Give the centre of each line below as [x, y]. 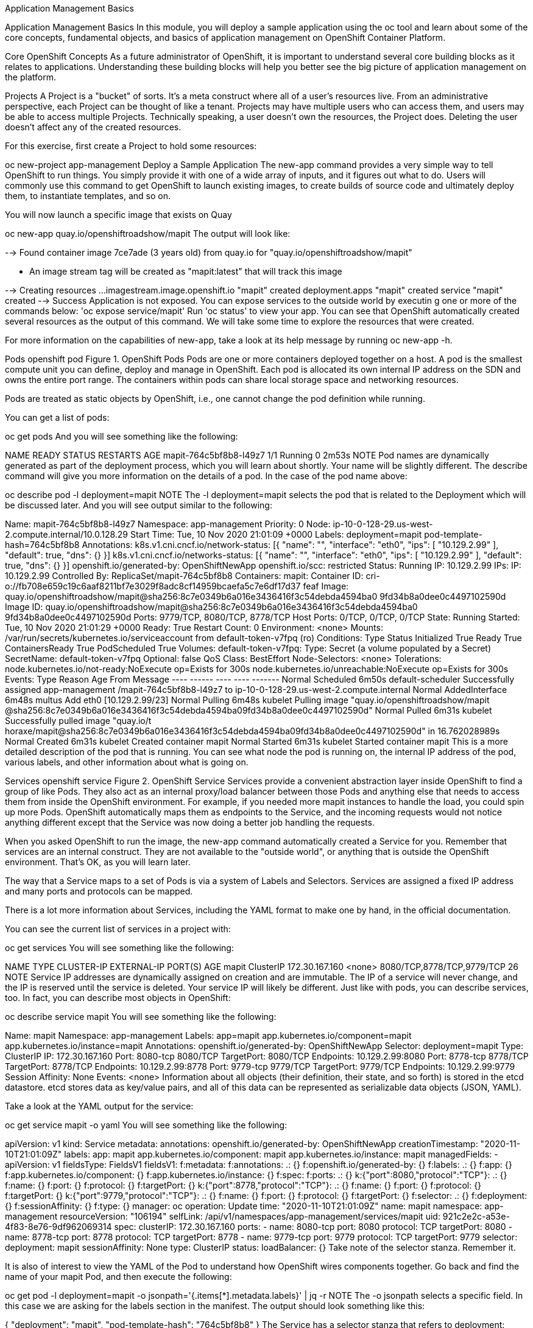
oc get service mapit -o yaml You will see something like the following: [146, 1125]
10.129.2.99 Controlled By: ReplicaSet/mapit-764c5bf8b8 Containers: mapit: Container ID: [184, 576]
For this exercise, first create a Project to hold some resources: [131, 146]
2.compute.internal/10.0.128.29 [67, 534]
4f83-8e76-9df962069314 [58, 1227]
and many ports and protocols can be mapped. [99, 891]
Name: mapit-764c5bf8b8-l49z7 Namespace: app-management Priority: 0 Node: [168, 524]
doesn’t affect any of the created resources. [93, 127]
